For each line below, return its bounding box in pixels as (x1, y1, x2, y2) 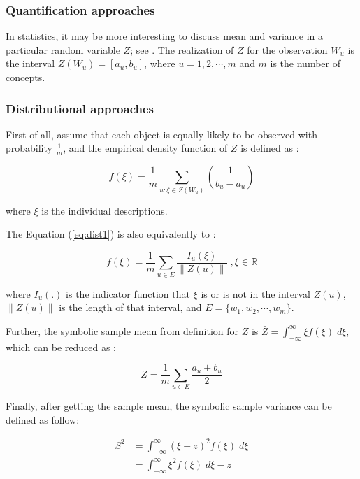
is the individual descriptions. (41, 203, 168, 217)
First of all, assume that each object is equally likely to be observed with (6, 127, 317, 141)
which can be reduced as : (6, 339, 116, 354)
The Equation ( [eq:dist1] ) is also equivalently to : (6, 227, 216, 241)
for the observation (247, 42, 328, 57)
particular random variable (6, 42, 120, 57)
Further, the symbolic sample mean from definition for (6, 323, 239, 338)
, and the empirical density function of (63, 141, 228, 155)
